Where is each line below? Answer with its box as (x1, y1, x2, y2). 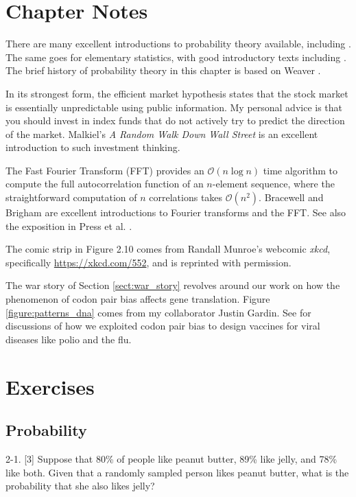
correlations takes (149, 190, 223, 205)
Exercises (5, 372, 95, 400)
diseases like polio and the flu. (5, 332, 132, 346)
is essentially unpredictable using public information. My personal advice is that (5, 100, 343, 114)
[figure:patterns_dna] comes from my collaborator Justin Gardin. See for (5, 305, 311, 319)
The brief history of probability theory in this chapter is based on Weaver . (5, 63, 321, 78)
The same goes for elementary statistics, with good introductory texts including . (5, 49, 346, 64)
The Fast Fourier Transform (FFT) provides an (5, 163, 204, 177)
